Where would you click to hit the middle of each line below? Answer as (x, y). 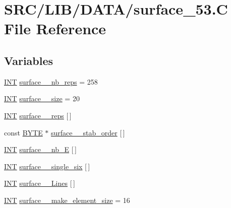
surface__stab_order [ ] (88, 132)
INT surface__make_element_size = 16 (67, 200)
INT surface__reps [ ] (38, 115)
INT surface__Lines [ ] (40, 183)
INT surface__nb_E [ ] (40, 149)
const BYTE (23, 132)
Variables (29, 60)
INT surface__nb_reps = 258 (51, 81)
